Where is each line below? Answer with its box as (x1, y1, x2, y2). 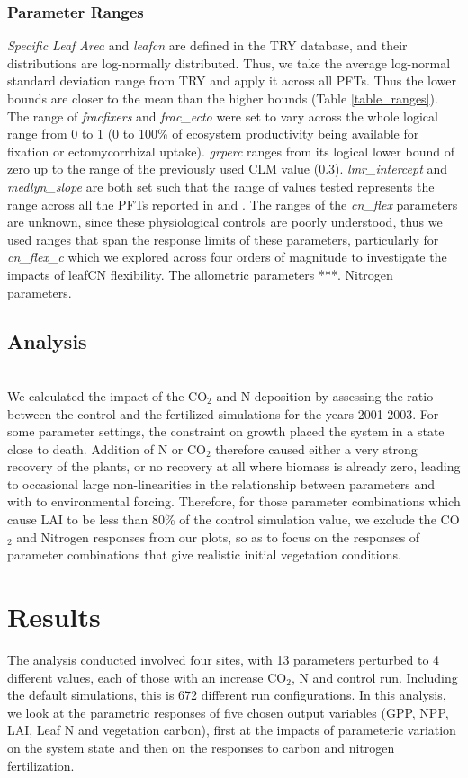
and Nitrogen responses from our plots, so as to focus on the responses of (16, 527, 420, 546)
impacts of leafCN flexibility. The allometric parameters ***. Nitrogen (7, 264, 393, 283)
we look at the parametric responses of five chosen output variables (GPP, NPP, (7, 702, 449, 721)
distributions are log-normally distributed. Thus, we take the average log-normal (7, 53, 451, 72)
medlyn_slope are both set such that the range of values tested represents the (7, 176, 435, 195)
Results (7, 598, 101, 635)
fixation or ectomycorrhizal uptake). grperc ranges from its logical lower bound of (7, 141, 454, 160)
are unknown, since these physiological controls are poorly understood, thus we (7, 212, 443, 231)
